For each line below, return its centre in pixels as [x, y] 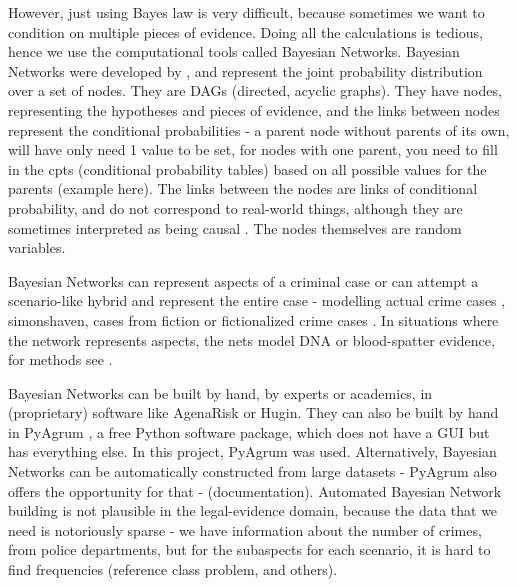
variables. [37, 247]
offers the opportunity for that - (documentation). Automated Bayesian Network [255, 490]
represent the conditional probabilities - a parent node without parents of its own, [259, 129]
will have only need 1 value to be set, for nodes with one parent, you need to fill [253, 149]
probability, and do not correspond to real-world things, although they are [235, 207]
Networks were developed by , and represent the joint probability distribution [245, 70]
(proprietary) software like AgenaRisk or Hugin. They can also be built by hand [253, 412]
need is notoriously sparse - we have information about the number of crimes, [245, 529]
